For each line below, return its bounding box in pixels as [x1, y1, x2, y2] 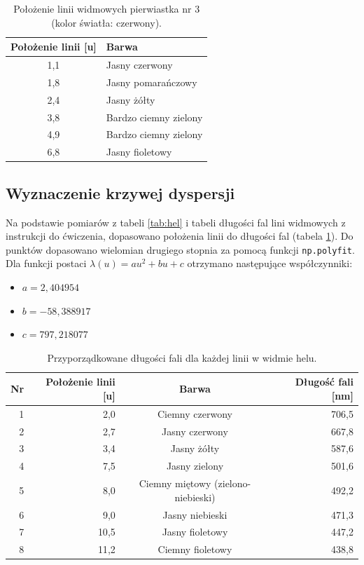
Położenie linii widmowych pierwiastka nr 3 [13, 1, 200, 15]
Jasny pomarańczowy [106, 74, 197, 89]
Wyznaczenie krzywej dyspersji [6, 182, 235, 203]
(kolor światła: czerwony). [51, 15, 162, 29]
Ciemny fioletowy [157, 542, 232, 557]
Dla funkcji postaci [6, 256, 87, 271]
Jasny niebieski [162, 507, 227, 522]
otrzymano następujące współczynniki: [187, 256, 353, 271]
